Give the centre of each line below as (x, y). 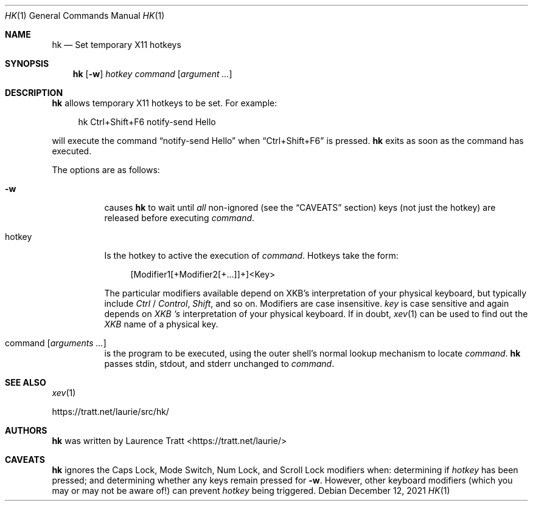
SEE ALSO (26, 382)
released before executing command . (179, 218)
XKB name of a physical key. (161, 324)
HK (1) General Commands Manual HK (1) (85, 15)
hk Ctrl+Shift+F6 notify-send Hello (147, 122)
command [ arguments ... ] (56, 343)
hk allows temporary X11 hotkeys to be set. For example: (165, 103)
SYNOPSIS (27, 63)
